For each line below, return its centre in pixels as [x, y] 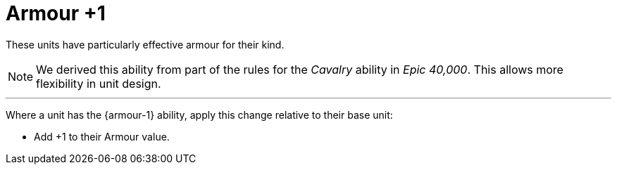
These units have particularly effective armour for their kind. [145, 44]
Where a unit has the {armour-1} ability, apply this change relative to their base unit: [199, 115]
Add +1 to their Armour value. [102, 136]
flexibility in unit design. [99, 83]
